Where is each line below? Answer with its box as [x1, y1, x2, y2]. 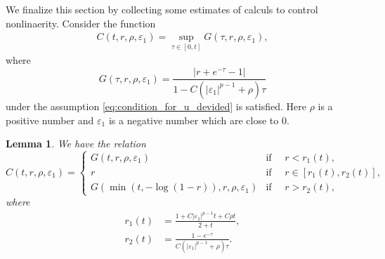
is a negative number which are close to [108, 112, 279, 127]
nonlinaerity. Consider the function [6, 15, 156, 30]
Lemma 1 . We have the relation [6, 136, 146, 151]
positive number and [6, 112, 94, 127]
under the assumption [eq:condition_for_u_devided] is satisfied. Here [6, 98, 306, 113]
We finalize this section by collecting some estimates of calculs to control [6, 2, 318, 16]
